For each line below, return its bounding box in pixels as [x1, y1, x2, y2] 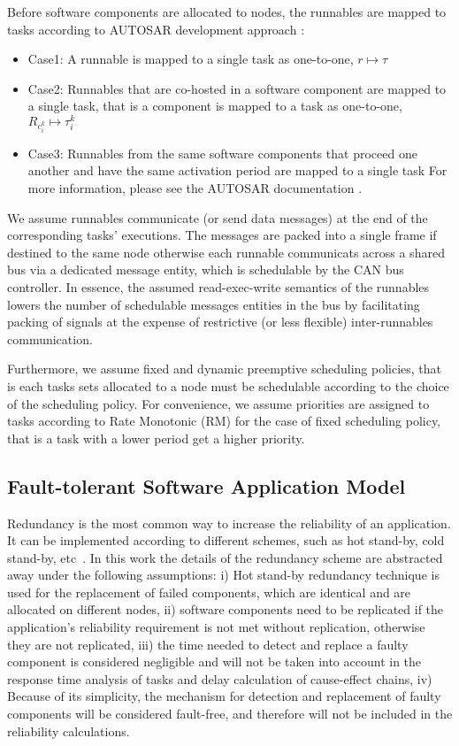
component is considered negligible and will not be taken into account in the [7, 652, 422, 671]
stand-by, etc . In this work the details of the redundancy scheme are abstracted [7, 548, 443, 566]
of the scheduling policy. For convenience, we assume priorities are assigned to [7, 394, 430, 412]
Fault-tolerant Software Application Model [7, 472, 406, 499]
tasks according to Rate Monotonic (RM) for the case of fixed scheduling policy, [7, 411, 440, 430]
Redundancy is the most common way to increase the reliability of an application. [7, 513, 451, 532]
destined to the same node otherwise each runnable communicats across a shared [7, 242, 445, 261]
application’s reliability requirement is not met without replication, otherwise [7, 618, 425, 636]
